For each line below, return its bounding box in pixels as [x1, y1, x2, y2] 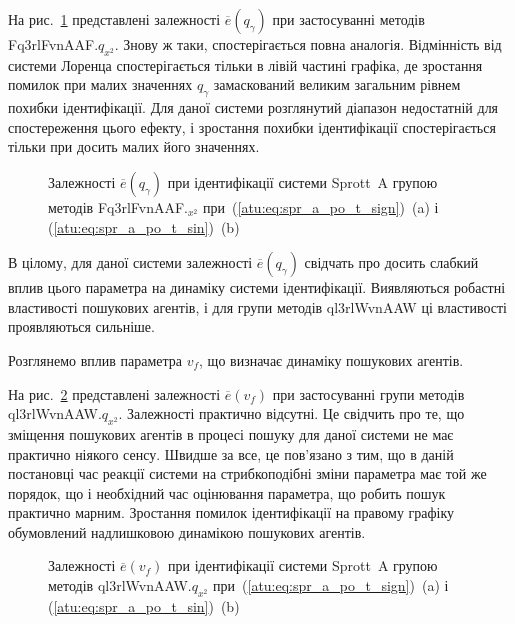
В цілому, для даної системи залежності [8, 252, 253, 273]
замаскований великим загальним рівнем [213, 74, 461, 95]
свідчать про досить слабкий [304, 252, 479, 273]
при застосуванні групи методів [272, 383, 465, 404]
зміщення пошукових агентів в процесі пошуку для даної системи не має [8, 423, 454, 444]
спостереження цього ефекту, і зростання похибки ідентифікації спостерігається [8, 116, 496, 137]
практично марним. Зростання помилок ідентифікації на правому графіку [8, 502, 455, 523]
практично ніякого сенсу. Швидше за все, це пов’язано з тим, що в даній [8, 443, 454, 464]
